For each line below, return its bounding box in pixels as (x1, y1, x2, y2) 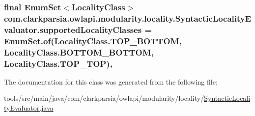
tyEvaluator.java (4, 103, 54, 113)
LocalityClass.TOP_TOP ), (4, 57, 113, 69)
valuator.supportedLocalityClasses (4, 23, 142, 35)
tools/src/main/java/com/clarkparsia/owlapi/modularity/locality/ (4, 93, 204, 103)
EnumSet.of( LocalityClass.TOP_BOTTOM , (4, 34, 182, 47)
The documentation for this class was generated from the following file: (4, 76, 218, 87)
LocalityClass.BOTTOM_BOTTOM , (4, 46, 154, 58)
